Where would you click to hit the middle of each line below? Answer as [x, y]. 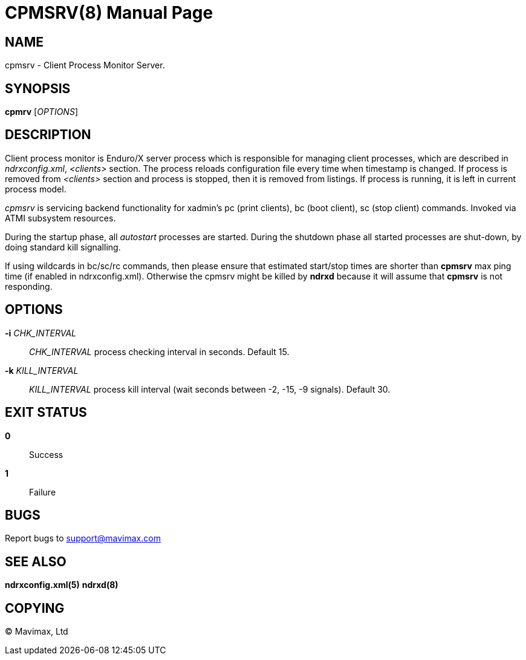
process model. [36, 189]
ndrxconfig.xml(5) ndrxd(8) [62, 585]
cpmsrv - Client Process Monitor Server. [85, 65]
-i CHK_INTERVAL [41, 333]
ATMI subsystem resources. [60, 218]
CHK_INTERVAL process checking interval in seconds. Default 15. [159, 351]
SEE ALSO [36, 561]
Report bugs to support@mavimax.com [83, 538]
